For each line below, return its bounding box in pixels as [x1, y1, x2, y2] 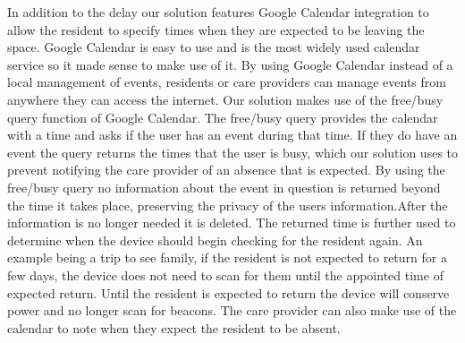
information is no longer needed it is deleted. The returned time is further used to [7, 213, 456, 232]
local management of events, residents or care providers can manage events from [7, 73, 446, 91]
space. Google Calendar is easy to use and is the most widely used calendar [7, 38, 420, 56]
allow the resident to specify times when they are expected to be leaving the [7, 20, 425, 39]
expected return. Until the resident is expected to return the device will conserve [7, 283, 450, 302]
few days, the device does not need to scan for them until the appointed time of [7, 265, 444, 284]
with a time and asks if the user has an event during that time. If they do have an [7, 125, 458, 144]
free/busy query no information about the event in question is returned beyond [7, 177, 441, 196]
